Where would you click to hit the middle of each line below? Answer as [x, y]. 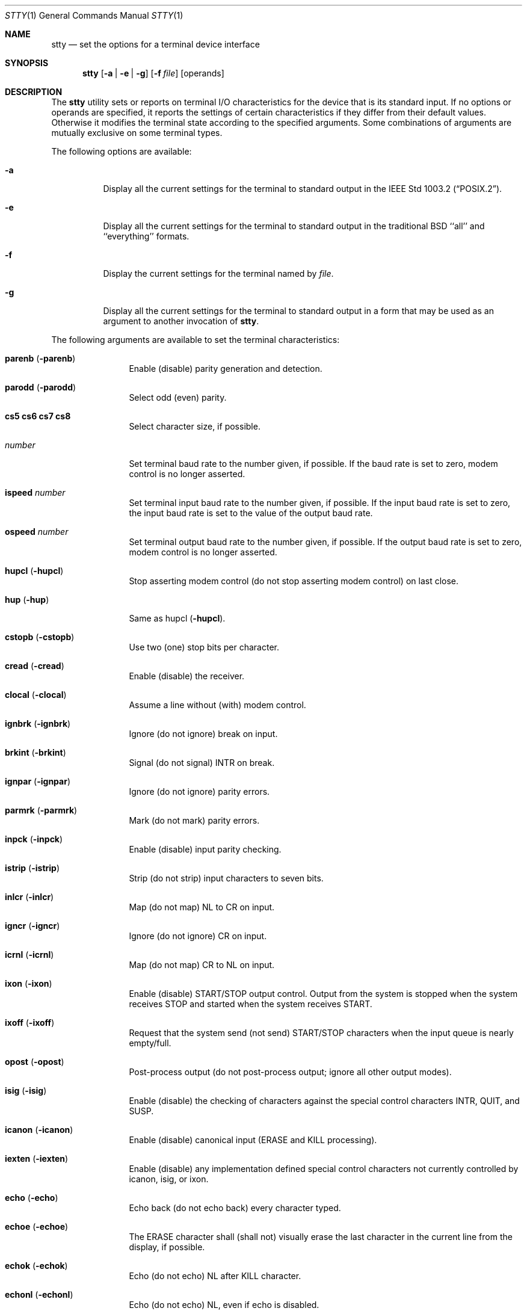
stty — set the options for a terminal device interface [156, 44]
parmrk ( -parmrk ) [41, 810]
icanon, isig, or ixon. [169, 1179]
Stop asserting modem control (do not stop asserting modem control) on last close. [294, 581]
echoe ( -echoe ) [37, 1226]
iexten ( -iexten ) [37, 1158]
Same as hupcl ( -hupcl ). [177, 618]
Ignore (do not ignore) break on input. [203, 734]
